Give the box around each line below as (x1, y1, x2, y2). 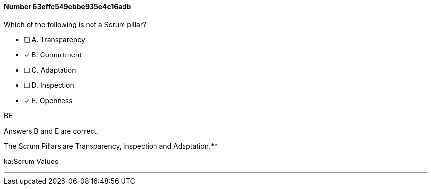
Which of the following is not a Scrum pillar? (4, 20, 147, 28)
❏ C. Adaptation (24, 65, 76, 74)
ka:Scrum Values (4, 157, 59, 165)
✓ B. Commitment (24, 50, 82, 59)
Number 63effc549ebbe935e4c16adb (4, 2, 131, 11)
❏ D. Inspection (24, 81, 74, 89)
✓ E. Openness (24, 96, 73, 105)
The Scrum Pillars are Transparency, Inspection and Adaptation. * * (4, 141, 218, 150)
